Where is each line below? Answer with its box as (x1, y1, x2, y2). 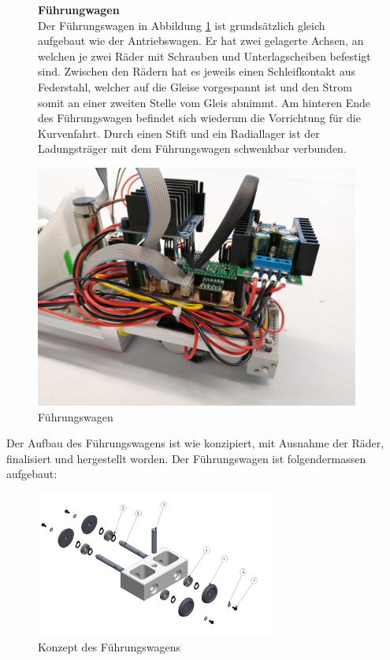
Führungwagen (38, 2, 120, 17)
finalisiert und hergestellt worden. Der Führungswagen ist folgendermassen (6, 450, 366, 466)
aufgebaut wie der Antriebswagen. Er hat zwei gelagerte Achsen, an (38, 32, 364, 49)
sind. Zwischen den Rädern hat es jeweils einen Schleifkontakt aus (38, 63, 356, 80)
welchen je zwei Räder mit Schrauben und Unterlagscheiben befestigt (38, 47, 371, 64)
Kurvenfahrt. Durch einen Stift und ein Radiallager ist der (38, 124, 320, 141)
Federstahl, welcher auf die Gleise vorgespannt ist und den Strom (38, 78, 352, 95)
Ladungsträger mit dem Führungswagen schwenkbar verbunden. (38, 140, 347, 157)
